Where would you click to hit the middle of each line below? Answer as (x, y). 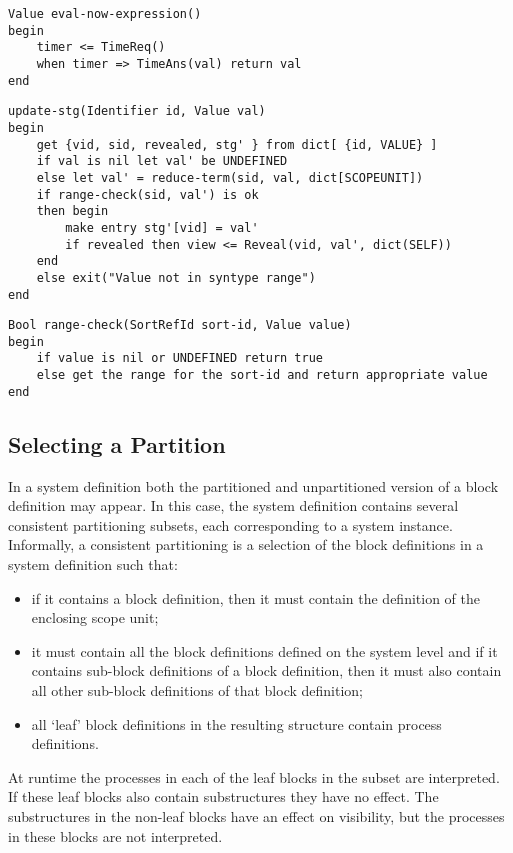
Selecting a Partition (117, 443)
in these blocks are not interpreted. (115, 835)
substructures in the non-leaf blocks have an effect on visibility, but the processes (256, 815)
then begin (72, 211)
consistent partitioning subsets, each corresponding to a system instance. (230, 524)
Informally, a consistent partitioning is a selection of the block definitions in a (246, 544)
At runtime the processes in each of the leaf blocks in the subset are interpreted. (254, 776)
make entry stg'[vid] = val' (162, 227)
